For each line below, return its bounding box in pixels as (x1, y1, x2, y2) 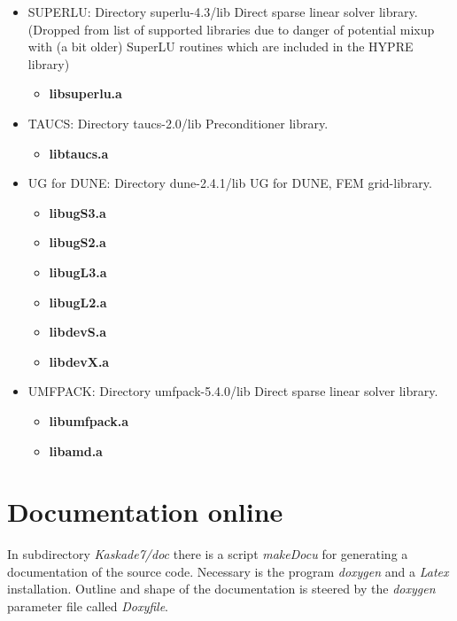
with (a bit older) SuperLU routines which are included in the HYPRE (27, 37, 414, 56)
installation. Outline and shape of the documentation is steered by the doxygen (7, 579, 436, 598)
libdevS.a (49, 322, 106, 341)
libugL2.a (49, 292, 107, 311)
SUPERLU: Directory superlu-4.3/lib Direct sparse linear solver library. (27, 3, 418, 20)
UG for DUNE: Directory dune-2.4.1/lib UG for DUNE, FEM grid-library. (27, 174, 432, 192)
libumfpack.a (49, 411, 129, 430)
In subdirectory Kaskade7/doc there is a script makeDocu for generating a (7, 545, 408, 563)
